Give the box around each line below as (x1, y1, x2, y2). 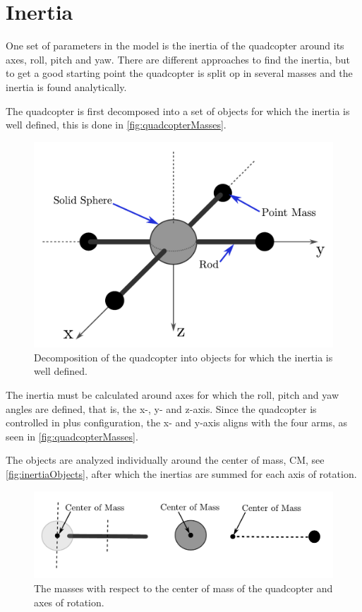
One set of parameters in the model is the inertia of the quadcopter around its (6, 38, 344, 53)
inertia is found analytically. (6, 79, 127, 94)
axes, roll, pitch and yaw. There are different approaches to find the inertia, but (6, 52, 351, 66)
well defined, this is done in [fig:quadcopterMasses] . (6, 117, 227, 132)
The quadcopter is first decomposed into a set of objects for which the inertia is (6, 103, 350, 118)
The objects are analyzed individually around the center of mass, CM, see (6, 452, 325, 467)
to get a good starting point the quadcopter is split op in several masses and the (6, 66, 353, 80)
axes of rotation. (34, 594, 104, 609)
